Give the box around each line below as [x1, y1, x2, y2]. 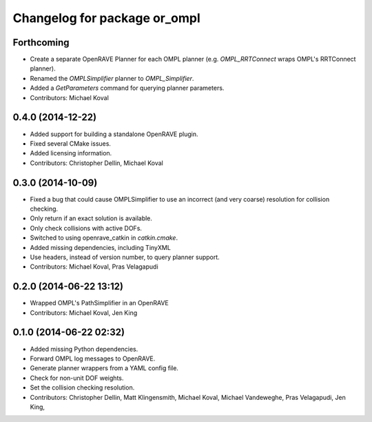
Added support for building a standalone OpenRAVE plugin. [30, 130, 198, 138]
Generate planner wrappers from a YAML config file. [30, 364, 179, 372]
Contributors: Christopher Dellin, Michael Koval [30, 159, 163, 167]
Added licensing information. [30, 149, 112, 157]
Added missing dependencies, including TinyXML [30, 243, 172, 251]
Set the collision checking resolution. [30, 383, 135, 392]
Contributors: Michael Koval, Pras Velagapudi [30, 262, 158, 271]
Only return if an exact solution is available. [30, 214, 153, 222]
